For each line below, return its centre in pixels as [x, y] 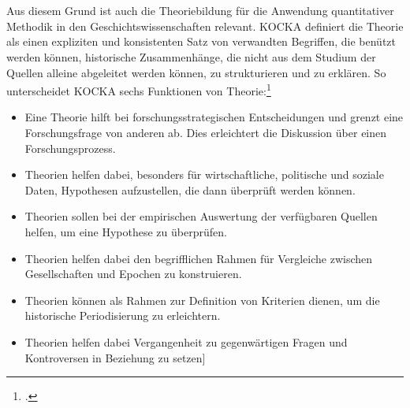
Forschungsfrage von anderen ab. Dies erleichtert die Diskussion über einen [206, 132]
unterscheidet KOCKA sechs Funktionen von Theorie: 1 [139, 89]
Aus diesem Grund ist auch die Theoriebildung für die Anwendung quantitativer [200, 11]
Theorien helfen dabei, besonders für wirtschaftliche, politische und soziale [204, 174]
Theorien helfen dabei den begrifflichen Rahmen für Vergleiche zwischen [199, 258]
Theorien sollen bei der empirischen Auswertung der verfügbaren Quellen [201, 216]
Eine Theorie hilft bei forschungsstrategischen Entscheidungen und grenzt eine [214, 117]
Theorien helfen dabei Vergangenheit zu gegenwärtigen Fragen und [186, 341]
